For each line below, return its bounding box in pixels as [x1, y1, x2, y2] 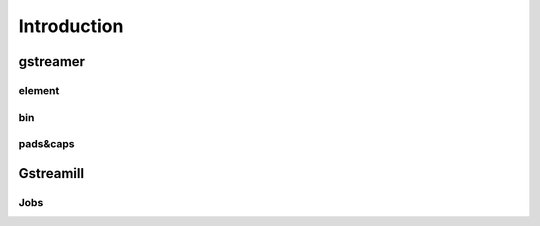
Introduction [18, 15, 124, 37]
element [18, 83, 60, 97]
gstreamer [18, 53, 85, 70]
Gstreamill [18, 165, 85, 182]
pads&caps [18, 137, 75, 151]
